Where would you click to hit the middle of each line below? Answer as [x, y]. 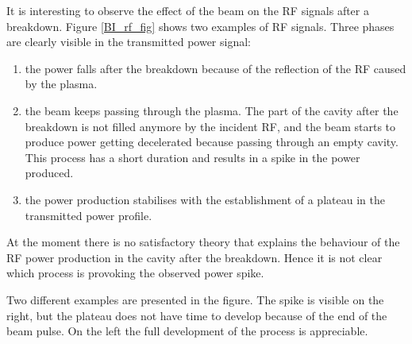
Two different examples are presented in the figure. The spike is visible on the [195, 299]
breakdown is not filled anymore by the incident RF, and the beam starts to [210, 126]
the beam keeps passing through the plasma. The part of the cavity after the [212, 110]
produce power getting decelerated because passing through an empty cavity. [212, 142]
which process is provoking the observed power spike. [135, 273]
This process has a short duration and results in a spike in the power [193, 157]
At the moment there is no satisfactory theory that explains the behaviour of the [203, 242]
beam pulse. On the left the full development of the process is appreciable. [187, 331]
